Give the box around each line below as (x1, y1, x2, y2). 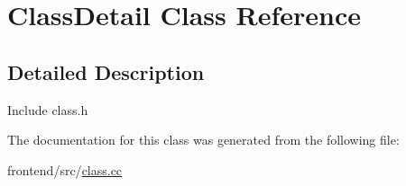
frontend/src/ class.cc (7, 160, 123, 179)
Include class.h (7, 100, 88, 119)
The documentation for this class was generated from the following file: (7, 130, 400, 149)
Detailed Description (7, 58, 205, 85)
